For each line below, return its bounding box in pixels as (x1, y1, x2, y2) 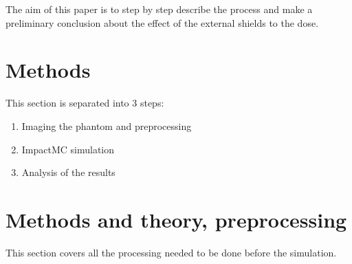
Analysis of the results (21, 165, 115, 179)
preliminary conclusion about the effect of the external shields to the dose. (5, 15, 319, 30)
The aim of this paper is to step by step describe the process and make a (5, 2, 313, 16)
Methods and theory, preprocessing (5, 205, 347, 233)
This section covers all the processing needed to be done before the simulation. (5, 245, 337, 259)
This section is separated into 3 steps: (5, 96, 164, 110)
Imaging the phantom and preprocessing (21, 118, 192, 133)
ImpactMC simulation (21, 142, 115, 156)
